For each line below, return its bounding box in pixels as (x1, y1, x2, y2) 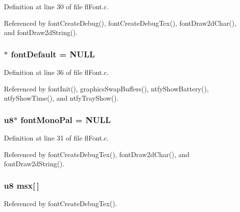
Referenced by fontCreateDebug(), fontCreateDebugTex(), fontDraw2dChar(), (4, 18, 237, 28)
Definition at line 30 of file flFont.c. (4, 1, 109, 11)
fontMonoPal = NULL (20, 113, 111, 125)
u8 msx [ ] (4, 179, 39, 191)
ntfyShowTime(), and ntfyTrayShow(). (4, 93, 119, 103)
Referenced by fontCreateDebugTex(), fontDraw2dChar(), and (4, 149, 190, 159)
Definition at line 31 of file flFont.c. (4, 133, 109, 142)
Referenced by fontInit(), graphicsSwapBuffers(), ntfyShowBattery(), (4, 83, 209, 93)
